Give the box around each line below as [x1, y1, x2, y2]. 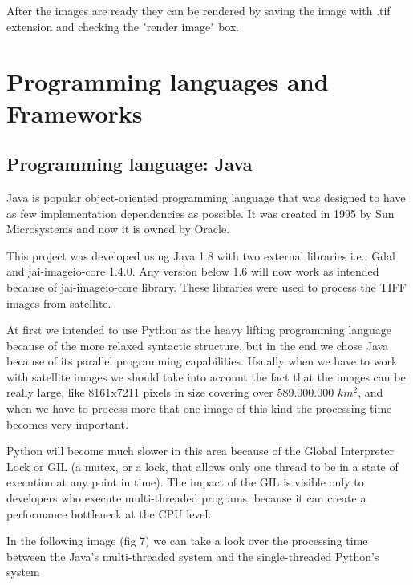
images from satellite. [6, 294, 111, 311]
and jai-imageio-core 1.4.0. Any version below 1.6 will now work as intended [6, 263, 379, 280]
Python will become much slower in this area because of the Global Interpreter [6, 442, 394, 459]
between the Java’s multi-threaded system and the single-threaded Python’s [6, 547, 379, 564]
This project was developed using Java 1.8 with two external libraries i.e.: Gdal [6, 247, 395, 264]
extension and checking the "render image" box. [6, 18, 240, 34]
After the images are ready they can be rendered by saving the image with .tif [6, 2, 391, 18]
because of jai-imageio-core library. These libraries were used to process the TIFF [6, 278, 407, 295]
